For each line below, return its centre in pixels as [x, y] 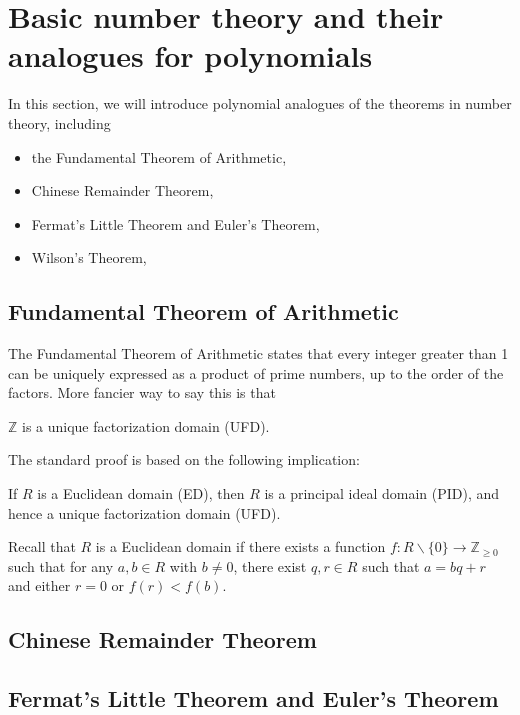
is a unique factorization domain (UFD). [146, 425]
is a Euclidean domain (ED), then [141, 493]
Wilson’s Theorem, [89, 257]
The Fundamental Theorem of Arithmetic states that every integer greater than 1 [258, 353]
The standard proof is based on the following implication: [184, 459]
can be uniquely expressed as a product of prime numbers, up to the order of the [256, 372]
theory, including [59, 122]
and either [39, 585]
